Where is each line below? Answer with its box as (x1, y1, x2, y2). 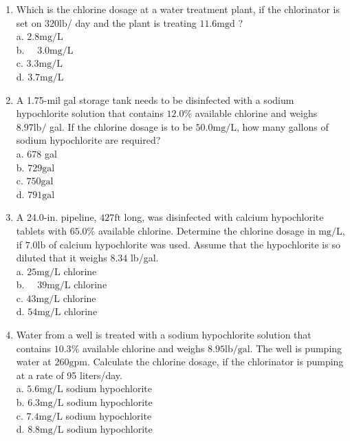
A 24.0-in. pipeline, (16, 210, 97, 224)
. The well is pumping (250, 341, 342, 355)
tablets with (16, 223, 67, 237)
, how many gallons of (236, 119, 329, 133)
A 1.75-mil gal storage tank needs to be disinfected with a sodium (16, 92, 294, 107)
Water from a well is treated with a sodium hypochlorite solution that (16, 327, 311, 342)
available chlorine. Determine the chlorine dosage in (98, 223, 316, 237)
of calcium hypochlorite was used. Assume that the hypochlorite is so (48, 237, 340, 251)
